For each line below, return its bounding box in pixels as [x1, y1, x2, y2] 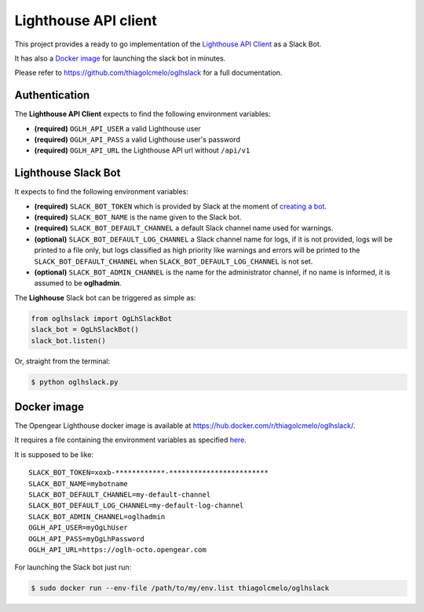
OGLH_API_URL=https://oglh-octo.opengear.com [28, 545, 207, 554]
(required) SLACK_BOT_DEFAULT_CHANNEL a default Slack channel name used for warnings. [34, 223, 334, 233]
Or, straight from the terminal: [14, 356, 111, 366]
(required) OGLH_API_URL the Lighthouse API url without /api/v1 [34, 146, 250, 155]
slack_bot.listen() [31, 336, 106, 345]
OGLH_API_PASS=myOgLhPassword [28, 534, 145, 543]
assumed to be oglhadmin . [34, 278, 122, 288]
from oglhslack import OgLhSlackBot [31, 314, 173, 323]
